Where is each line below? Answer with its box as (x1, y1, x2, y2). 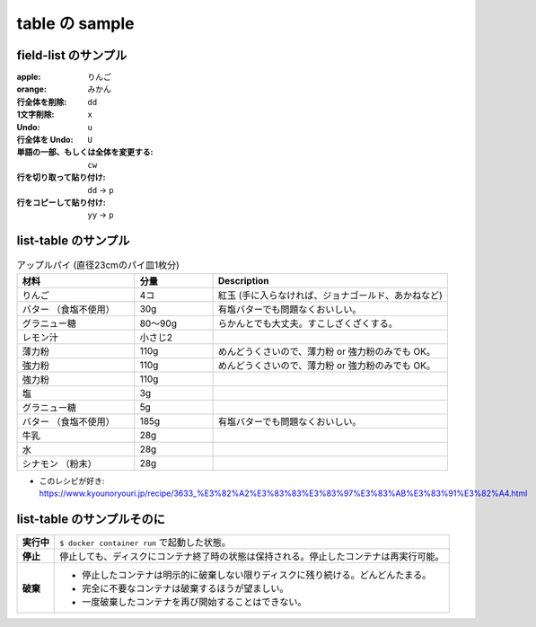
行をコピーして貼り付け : (16, 197, 107, 208)
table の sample (16, 13, 135, 33)
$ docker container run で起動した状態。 (59, 535, 231, 548)
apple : (16, 72, 41, 83)
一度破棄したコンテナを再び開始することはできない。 (82, 596, 307, 608)
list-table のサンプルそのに (16, 511, 166, 526)
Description (217, 274, 269, 287)
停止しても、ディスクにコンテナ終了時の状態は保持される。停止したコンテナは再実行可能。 (59, 550, 444, 562)
